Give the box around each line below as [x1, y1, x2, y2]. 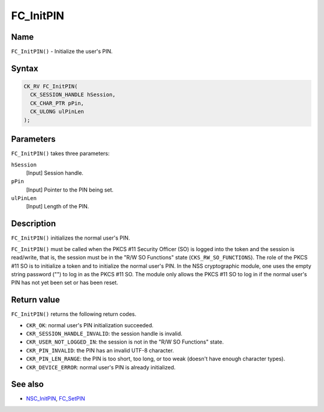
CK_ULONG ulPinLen [30, 108, 84, 115]
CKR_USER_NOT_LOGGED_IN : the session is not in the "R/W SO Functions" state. [26, 338, 224, 345]
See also [11, 379, 44, 390]
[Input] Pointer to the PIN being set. [26, 186, 114, 193]
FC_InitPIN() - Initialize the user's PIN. [11, 48, 113, 55]
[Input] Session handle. [26, 169, 84, 177]
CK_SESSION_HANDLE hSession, [30, 91, 116, 98]
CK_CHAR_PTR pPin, [30, 100, 84, 106]
